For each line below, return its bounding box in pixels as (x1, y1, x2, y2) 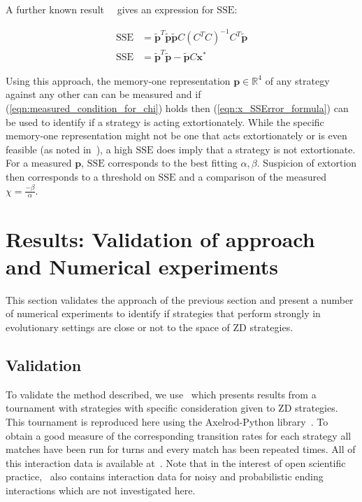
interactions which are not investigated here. (6, 482, 196, 497)
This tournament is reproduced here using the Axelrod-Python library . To (6, 414, 328, 428)
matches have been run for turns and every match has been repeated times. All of (6, 442, 356, 456)
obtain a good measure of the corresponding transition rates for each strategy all (6, 428, 352, 442)
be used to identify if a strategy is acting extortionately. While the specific (6, 114, 324, 129)
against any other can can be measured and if (6, 87, 201, 102)
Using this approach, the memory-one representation (6, 73, 231, 88)
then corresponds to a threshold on (6, 169, 155, 184)
